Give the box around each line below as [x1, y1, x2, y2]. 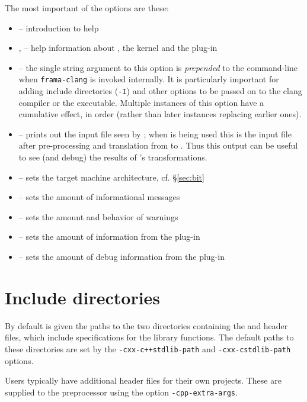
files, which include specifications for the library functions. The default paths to [5, 331, 294, 343]
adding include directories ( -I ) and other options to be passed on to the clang [18, 85, 302, 97]
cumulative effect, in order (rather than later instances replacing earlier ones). [18, 108, 302, 120]
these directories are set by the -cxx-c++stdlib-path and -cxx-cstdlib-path [5, 342, 291, 355]
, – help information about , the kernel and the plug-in [18, 41, 218, 54]
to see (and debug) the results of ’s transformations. [18, 151, 207, 163]
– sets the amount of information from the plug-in [18, 230, 200, 243]
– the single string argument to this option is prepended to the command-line [18, 61, 298, 73]
